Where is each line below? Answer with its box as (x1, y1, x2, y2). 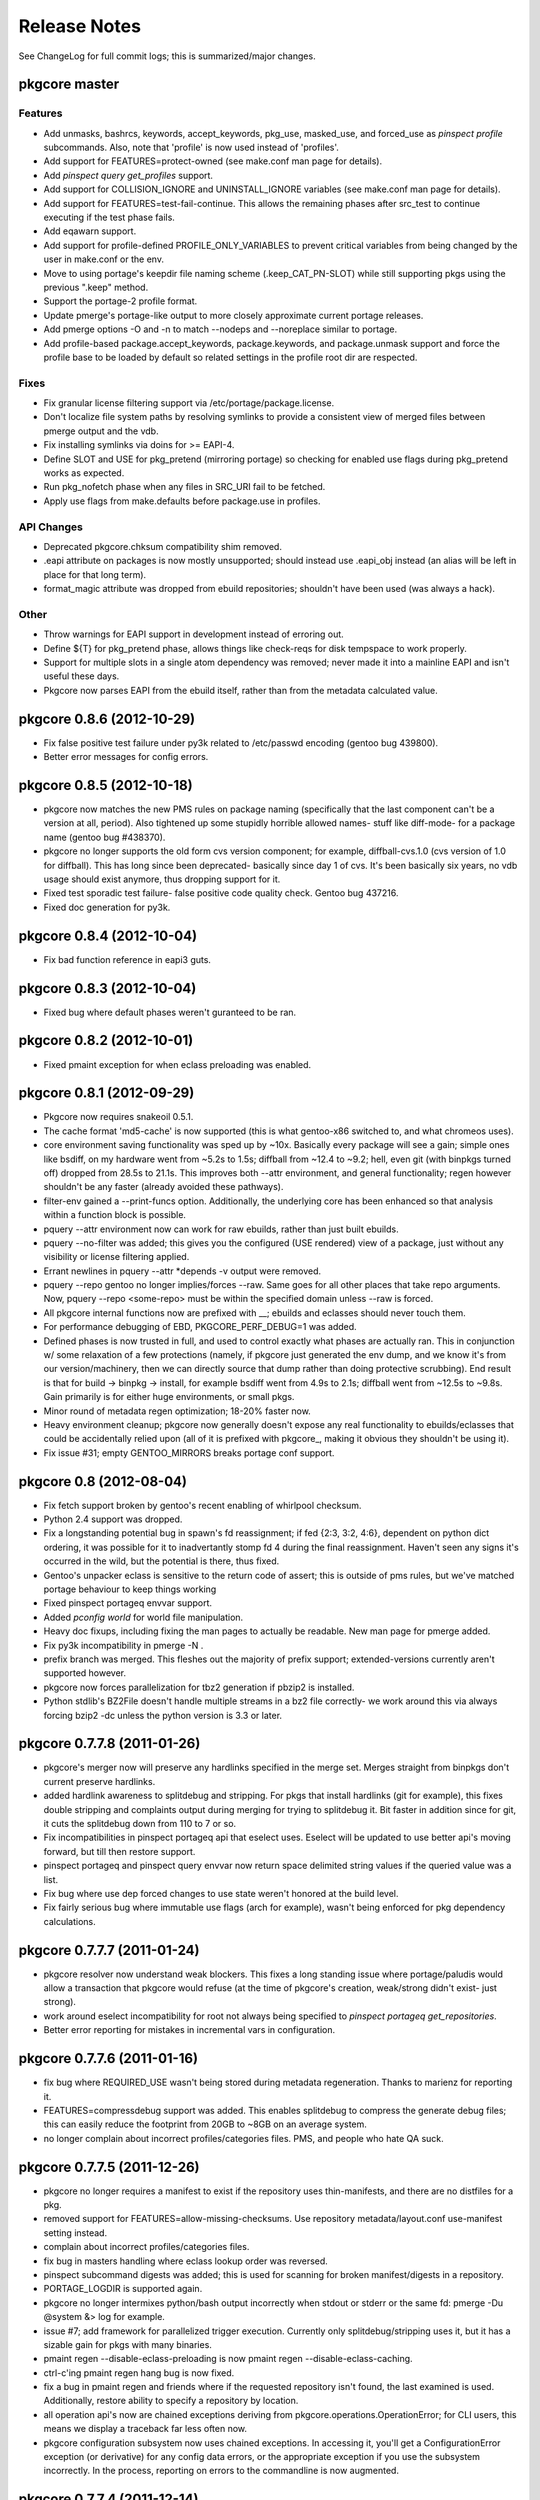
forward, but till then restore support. (43, 1845, 196, 1857)
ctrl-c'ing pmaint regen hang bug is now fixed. (43, 2366, 235, 2379)
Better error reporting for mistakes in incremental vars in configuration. (43, 2024, 335, 2036)
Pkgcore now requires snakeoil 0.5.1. (43, 1111, 194, 1123)
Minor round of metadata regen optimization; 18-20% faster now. (43, 1405, 312, 1417)
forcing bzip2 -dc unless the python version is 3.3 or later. (43, 1709, 283, 1721)
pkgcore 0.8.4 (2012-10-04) (18, 927, 198, 944)
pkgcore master (18, 76, 120, 93)
